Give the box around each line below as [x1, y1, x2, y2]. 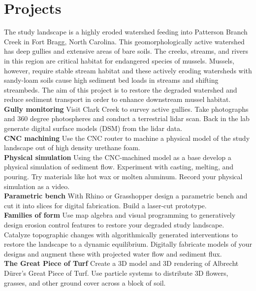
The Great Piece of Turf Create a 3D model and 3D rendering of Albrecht [4, 258, 239, 268]
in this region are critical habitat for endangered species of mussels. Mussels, [4, 55, 234, 65]
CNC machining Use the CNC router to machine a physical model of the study [4, 132, 250, 143]
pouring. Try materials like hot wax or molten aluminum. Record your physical [4, 171, 243, 182]
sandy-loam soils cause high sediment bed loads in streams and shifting [4, 75, 219, 85]
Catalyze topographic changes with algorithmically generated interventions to [4, 229, 238, 239]
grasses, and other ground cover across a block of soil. [4, 277, 166, 288]
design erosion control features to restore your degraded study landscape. [4, 220, 224, 229]
